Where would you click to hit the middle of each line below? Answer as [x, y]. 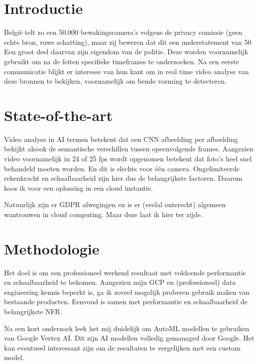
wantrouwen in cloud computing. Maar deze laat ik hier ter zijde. [103, 214]
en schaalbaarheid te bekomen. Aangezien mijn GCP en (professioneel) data [120, 282]
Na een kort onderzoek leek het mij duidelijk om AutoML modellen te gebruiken [127, 328]
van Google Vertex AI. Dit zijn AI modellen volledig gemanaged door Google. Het [129, 338]
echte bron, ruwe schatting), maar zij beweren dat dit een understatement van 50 [128, 42]
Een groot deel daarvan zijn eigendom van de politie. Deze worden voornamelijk [126, 52]
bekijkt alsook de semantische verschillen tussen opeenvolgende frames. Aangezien [129, 149]
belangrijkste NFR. [33, 311]
